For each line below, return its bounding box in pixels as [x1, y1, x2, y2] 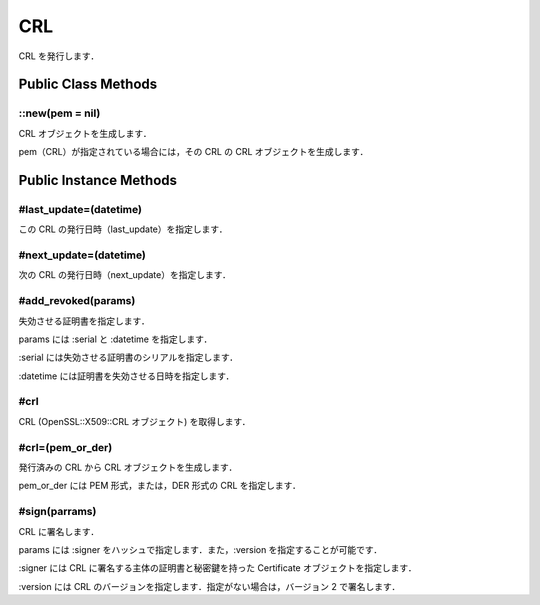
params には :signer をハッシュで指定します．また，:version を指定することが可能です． [18, 543, 383, 555]
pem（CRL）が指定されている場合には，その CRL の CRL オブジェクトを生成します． [18, 146, 369, 158]
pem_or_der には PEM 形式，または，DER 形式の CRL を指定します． [18, 480, 302, 492]
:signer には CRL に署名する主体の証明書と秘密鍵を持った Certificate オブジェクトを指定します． [18, 562, 417, 574]
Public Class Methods [18, 76, 158, 93]
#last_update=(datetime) [18, 202, 142, 216]
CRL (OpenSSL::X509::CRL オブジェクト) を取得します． [18, 415, 251, 427]
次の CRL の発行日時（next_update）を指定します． [18, 269, 232, 281]
